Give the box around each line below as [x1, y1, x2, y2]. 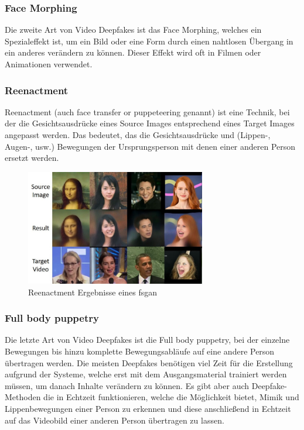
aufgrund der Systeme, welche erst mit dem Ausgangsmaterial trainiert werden [5, 368, 287, 380]
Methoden [5, 391, 41, 403]
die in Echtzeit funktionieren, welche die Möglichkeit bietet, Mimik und [43, 391, 299, 403]
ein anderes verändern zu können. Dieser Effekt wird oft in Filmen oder [5, 46, 261, 59]
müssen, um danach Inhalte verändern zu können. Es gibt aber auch [5, 379, 250, 391]
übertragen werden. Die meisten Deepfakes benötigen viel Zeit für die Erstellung [5, 356, 293, 369]
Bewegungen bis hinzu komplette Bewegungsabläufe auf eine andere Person [5, 345, 275, 357]
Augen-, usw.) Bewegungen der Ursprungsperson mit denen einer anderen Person [5, 140, 296, 152]
